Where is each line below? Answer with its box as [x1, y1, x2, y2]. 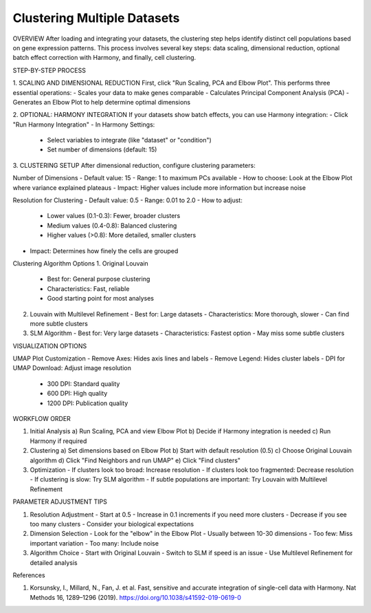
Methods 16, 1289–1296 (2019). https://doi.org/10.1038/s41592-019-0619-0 [30, 593, 242, 601]
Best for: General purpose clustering [47, 275, 150, 283]
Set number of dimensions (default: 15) [47, 145, 157, 154]
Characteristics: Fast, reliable [47, 284, 130, 292]
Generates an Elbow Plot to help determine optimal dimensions [12, 98, 191, 106]
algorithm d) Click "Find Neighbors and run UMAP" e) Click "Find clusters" [30, 456, 240, 464]
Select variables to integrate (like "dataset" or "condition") [47, 136, 212, 144]
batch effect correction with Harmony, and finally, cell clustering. [12, 54, 196, 62]
